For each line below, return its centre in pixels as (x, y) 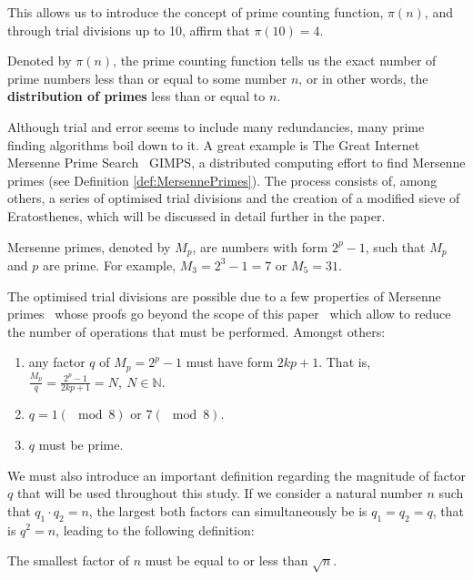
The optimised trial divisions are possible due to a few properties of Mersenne (224, 295)
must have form (230, 362)
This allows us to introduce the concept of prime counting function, (196, 12)
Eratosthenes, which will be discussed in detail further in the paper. (196, 215)
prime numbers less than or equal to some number (147, 78)
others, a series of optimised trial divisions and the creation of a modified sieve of (234, 198)
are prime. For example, (109, 265)
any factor (57, 362)
